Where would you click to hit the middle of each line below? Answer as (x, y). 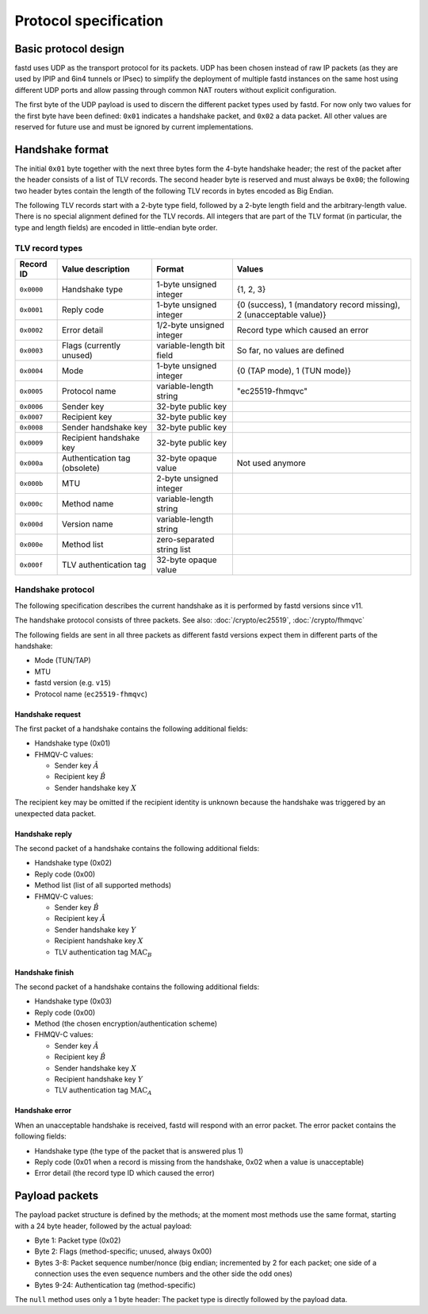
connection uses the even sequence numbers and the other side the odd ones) (164, 1274)
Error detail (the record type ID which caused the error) (125, 1173)
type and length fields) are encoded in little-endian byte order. (116, 227)
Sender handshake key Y (95, 930)
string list (173, 549)
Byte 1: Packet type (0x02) (78, 1241)
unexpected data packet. (55, 813)
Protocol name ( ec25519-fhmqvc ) (91, 694)
